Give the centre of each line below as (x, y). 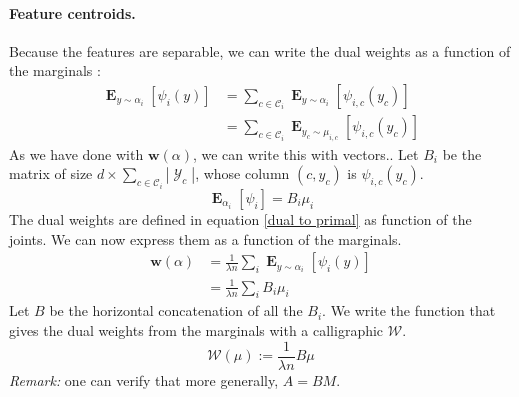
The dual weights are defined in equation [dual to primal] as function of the (240, 218)
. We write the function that (409, 310)
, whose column (242, 173)
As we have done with (76, 153)
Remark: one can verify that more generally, (144, 379)
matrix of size (51, 173)
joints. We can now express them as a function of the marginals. (205, 238)
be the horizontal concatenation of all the (176, 310)
